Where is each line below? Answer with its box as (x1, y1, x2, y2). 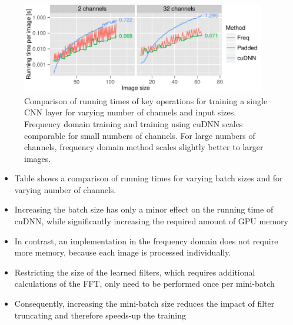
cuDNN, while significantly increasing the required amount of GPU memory (14, 215, 288, 227)
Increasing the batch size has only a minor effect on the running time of (14, 203, 274, 215)
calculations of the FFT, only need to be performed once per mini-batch (14, 277, 275, 290)
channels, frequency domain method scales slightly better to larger (24, 141, 264, 153)
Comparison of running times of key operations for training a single (24, 94, 268, 107)
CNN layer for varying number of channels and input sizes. (24, 106, 237, 118)
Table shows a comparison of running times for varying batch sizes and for (14, 172, 283, 184)
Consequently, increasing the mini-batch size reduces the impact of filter (14, 297, 275, 310)
